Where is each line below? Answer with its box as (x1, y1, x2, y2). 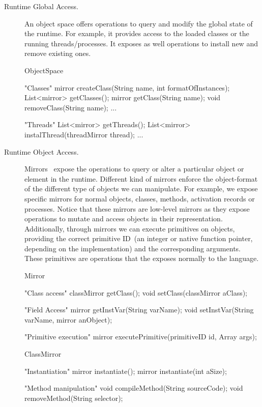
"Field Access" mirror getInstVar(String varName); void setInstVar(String (24, 304, 254, 315)
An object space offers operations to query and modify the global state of (24, 18, 253, 28)
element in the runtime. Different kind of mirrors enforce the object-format (24, 173, 258, 184)
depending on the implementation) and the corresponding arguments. (24, 243, 241, 253)
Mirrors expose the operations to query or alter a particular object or (24, 163, 244, 174)
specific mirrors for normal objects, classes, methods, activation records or (24, 193, 255, 203)
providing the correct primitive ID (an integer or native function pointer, (24, 233, 253, 244)
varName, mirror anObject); (24, 314, 112, 325)
